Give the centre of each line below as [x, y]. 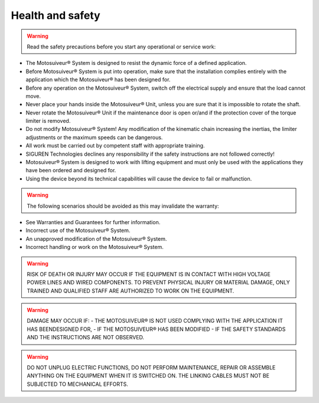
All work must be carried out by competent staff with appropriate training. [115, 146]
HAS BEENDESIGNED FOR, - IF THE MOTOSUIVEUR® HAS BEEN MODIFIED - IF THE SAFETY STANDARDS [156, 329]
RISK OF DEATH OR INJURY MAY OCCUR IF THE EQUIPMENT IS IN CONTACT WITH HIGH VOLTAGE [149, 274]
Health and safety [56, 15]
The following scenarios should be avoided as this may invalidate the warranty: [123, 206]
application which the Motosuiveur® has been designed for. [98, 80]
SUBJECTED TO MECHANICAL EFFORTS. [77, 384]
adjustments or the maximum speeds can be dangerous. [94, 137]
